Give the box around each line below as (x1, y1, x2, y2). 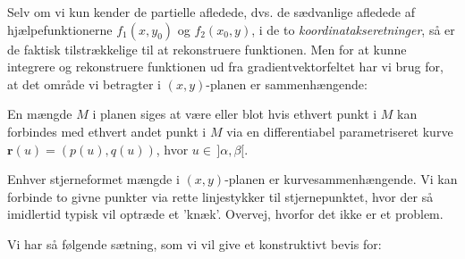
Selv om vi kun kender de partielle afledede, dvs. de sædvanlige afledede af (7, 3, 416, 21)
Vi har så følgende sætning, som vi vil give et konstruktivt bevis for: (7, 234, 382, 253)
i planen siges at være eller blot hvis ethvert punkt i (92, 104, 377, 123)
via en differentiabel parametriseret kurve (226, 121, 453, 140)
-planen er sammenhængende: (206, 74, 368, 93)
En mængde (7, 104, 72, 123)
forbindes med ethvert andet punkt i (7, 121, 207, 140)
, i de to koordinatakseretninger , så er (251, 20, 455, 38)
